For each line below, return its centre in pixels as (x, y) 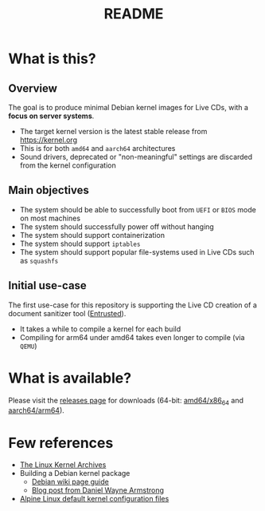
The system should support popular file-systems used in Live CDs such (137, 252)
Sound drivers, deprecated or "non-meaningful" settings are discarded (136, 157)
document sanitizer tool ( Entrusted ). (67, 313)
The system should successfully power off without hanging (117, 226)
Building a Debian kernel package (75, 473)
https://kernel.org (49, 140)
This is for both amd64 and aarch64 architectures (97, 148)
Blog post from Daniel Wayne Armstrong (98, 490)
